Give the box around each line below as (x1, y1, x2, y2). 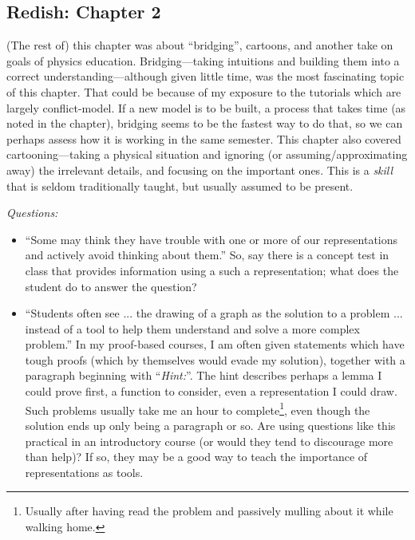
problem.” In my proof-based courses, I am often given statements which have (25, 336, 405, 353)
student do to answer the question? (25, 278, 197, 294)
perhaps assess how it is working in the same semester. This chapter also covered (6, 130, 401, 147)
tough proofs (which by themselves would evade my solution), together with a (25, 351, 405, 368)
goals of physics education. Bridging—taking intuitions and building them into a (6, 52, 400, 69)
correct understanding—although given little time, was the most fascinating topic (6, 68, 405, 85)
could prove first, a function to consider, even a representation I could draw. (25, 383, 397, 400)
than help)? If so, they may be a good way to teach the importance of (25, 448, 368, 465)
